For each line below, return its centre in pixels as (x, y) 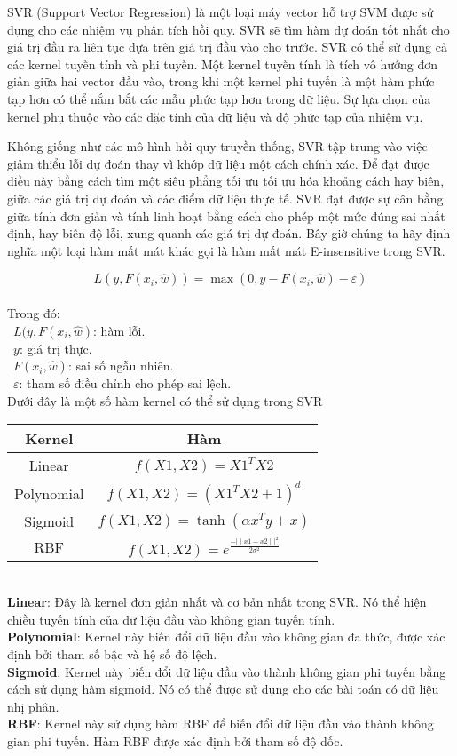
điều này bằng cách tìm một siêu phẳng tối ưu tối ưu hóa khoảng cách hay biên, (226, 181)
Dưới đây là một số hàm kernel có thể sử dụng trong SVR (165, 400)
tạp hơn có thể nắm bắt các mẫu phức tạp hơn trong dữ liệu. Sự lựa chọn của (219, 98)
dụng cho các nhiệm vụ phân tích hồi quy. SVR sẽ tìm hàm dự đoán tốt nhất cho (228, 29)
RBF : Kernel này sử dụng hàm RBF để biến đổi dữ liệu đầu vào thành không (221, 724)
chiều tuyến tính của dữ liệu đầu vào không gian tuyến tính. (171, 619)
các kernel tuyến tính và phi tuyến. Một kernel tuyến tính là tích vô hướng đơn (223, 64)
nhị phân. (33, 706)
